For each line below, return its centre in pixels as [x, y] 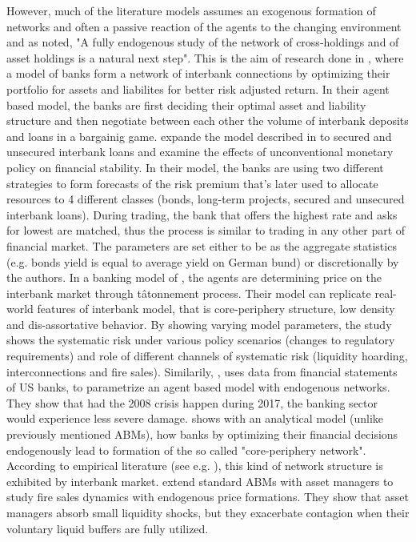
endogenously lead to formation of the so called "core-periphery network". [186, 450]
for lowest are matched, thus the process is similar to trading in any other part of [206, 230]
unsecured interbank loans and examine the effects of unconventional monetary [200, 152]
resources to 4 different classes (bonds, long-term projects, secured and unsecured [206, 199]
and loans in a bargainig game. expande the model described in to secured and [199, 136]
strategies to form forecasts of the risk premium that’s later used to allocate [192, 183]
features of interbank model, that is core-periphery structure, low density [216, 309]
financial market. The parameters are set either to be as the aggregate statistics [202, 245]
